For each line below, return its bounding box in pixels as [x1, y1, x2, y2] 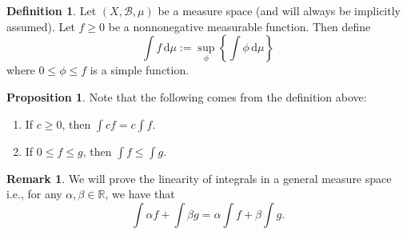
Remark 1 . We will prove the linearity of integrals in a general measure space [6, 169, 392, 186]
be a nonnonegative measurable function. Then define [108, 18, 371, 34]
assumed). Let [6, 18, 75, 34]
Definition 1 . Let [6, 2, 97, 18]
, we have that [105, 185, 175, 202]
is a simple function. [90, 62, 190, 78]
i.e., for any [6, 185, 62, 202]
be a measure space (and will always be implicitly [158, 2, 401, 18]
